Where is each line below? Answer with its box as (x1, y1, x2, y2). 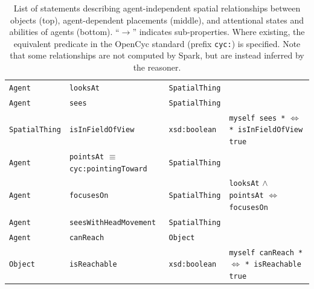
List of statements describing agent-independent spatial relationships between (13, 2, 301, 14)
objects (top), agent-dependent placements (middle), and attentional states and (10, 13, 304, 26)
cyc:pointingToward (69, 164, 147, 173)
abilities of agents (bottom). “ (9, 25, 120, 38)
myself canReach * (229, 248, 303, 257)
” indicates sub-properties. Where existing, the (132, 25, 305, 38)
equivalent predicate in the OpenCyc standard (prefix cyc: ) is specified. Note (13, 37, 301, 49)
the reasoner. (133, 61, 181, 74)
